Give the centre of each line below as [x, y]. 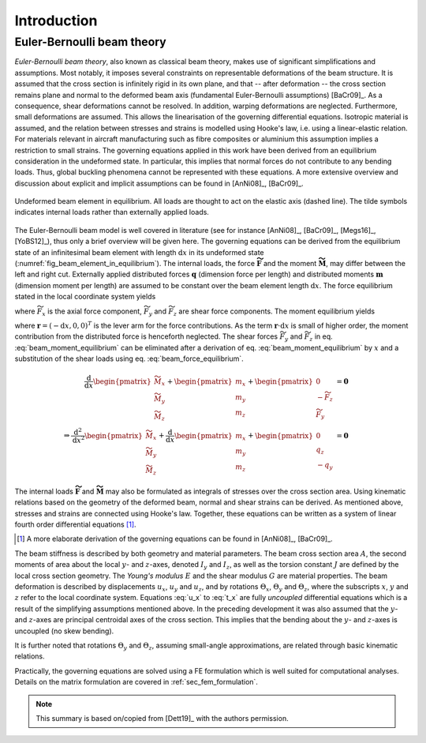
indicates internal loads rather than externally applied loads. [112, 212]
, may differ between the [366, 264]
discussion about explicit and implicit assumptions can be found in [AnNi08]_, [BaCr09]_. [159, 183]
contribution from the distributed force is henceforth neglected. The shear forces [146, 336]
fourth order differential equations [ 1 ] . [76, 524]
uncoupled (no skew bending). [64, 631]
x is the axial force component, [92, 312]
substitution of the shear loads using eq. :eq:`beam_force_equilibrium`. [129, 358]
